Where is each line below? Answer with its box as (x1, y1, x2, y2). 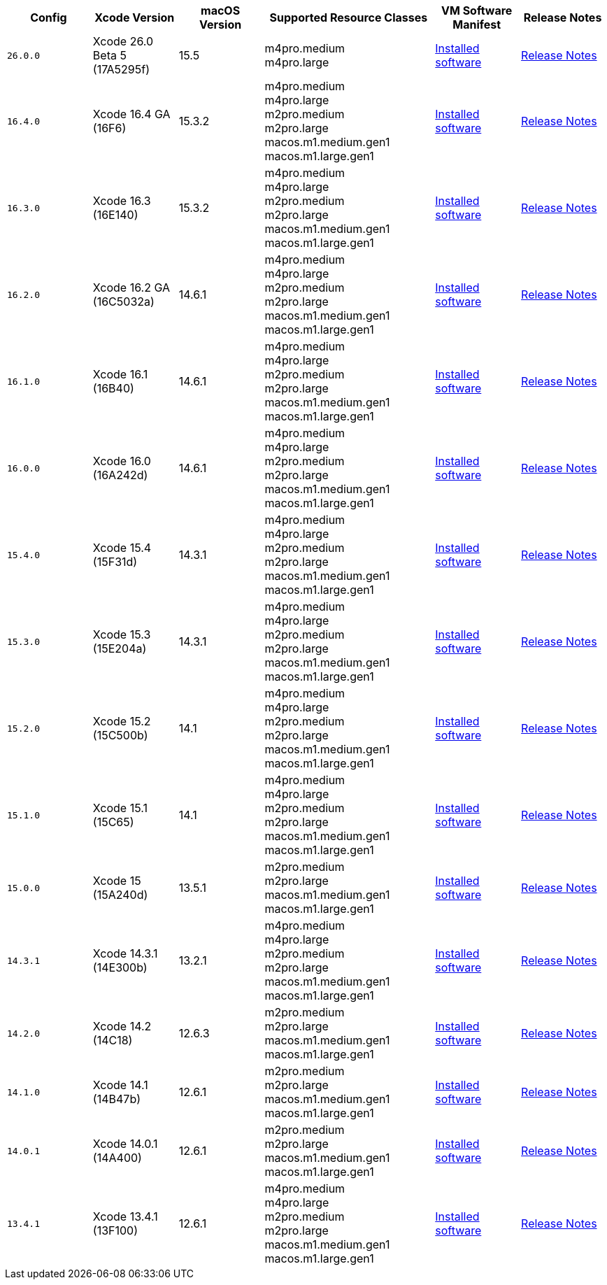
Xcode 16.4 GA (92, 107, 171, 121)
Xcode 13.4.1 (92, 1209, 158, 1223)
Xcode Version (94, 10, 175, 24)
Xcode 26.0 (92, 34, 154, 48)
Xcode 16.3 (92, 194, 151, 208)
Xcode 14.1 (92, 1078, 148, 1092)
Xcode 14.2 (92, 1019, 152, 1033)
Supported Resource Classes (269, 10, 428, 24)
